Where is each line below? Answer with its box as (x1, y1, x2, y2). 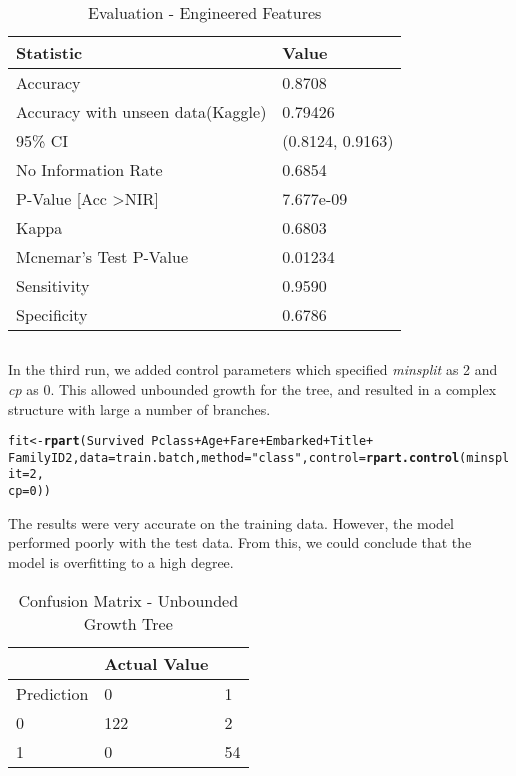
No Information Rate (16, 158, 163, 181)
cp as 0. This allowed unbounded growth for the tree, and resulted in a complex (8, 378, 497, 399)
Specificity (16, 303, 88, 326)
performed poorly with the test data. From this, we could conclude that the (8, 532, 472, 553)
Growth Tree (83, 611, 173, 635)
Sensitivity (16, 274, 90, 297)
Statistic (16, 41, 83, 64)
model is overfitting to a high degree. (8, 551, 234, 572)
